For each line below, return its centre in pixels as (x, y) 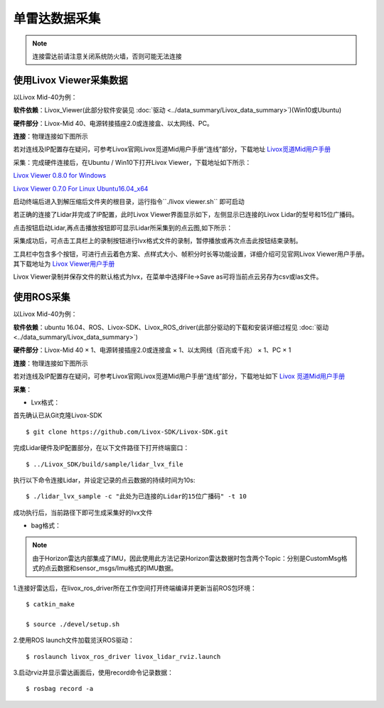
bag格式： (46, 525)
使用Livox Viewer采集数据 (70, 80)
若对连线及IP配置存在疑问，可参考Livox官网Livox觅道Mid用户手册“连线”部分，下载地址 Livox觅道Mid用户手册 (172, 149)
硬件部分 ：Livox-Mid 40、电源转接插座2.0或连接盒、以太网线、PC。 (113, 123)
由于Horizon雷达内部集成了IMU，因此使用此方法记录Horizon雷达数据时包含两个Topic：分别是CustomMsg (187, 558)
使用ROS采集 (42, 297)
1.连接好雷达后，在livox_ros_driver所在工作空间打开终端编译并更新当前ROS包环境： (135, 588)
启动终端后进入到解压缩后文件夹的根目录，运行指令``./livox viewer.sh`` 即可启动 (129, 201)
